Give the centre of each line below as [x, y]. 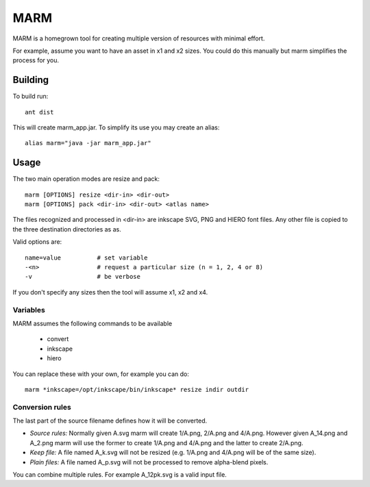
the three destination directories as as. [67, 229]
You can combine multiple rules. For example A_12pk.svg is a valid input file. [120, 475]
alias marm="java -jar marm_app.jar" [88, 143]
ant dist [39, 112]
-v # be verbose [83, 277]
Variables [29, 310]
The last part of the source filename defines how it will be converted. [110, 421]
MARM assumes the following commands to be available [92, 323]
